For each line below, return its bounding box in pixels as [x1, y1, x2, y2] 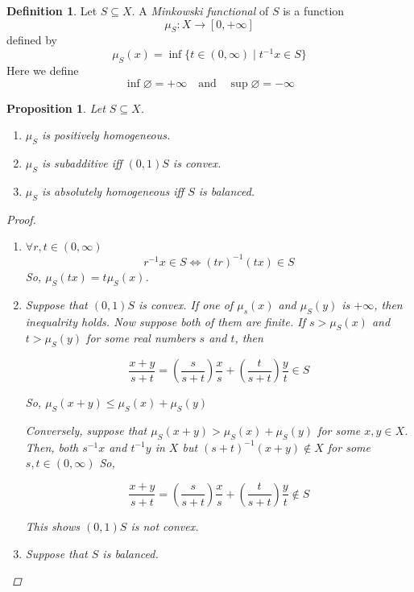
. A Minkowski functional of [131, 2, 269, 19]
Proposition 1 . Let [6, 99, 106, 116]
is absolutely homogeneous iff [42, 183, 184, 200]
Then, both [25, 438, 79, 455]
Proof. [6, 210, 36, 227]
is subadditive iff [42, 155, 122, 172]
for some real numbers [86, 329, 196, 346]
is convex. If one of [139, 296, 234, 313]
